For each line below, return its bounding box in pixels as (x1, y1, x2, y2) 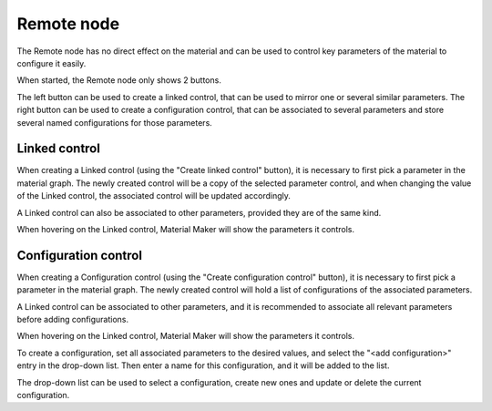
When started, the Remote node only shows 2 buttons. (16, 75, 222, 86)
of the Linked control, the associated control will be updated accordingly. (16, 190, 291, 201)
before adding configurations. (16, 314, 129, 325)
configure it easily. (16, 57, 87, 68)
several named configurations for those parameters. (16, 117, 213, 128)
